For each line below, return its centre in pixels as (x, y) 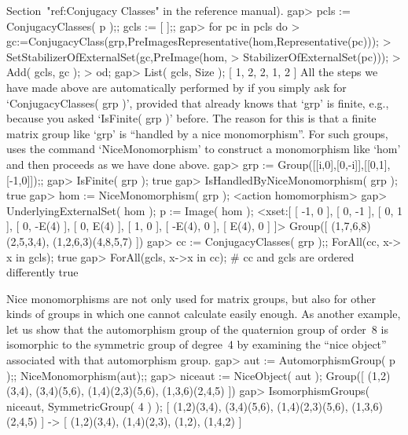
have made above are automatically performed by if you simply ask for (176, 87)
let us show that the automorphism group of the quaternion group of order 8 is (197, 329)
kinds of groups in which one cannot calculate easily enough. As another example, (204, 314)
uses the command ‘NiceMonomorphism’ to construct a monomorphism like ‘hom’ (204, 149)
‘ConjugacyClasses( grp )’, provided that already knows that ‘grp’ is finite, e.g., (198, 102)
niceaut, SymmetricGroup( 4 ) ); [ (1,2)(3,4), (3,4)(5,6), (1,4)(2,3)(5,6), (177, 406)
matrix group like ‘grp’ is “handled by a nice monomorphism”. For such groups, (197, 133)
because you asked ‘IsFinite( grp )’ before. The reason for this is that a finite (191, 118)
